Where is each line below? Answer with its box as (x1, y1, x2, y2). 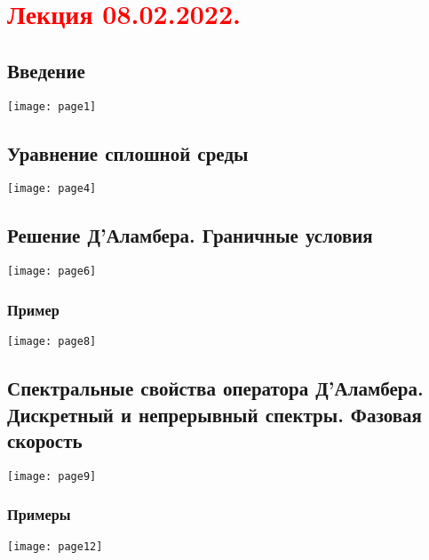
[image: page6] (7, 265, 97, 278)
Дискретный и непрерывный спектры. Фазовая (7, 400, 422, 428)
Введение (7, 56, 85, 84)
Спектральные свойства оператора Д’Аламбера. (7, 374, 424, 402)
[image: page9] (7, 469, 97, 483)
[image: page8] (7, 335, 97, 348)
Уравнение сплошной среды (7, 139, 249, 166)
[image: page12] (7, 540, 103, 553)
